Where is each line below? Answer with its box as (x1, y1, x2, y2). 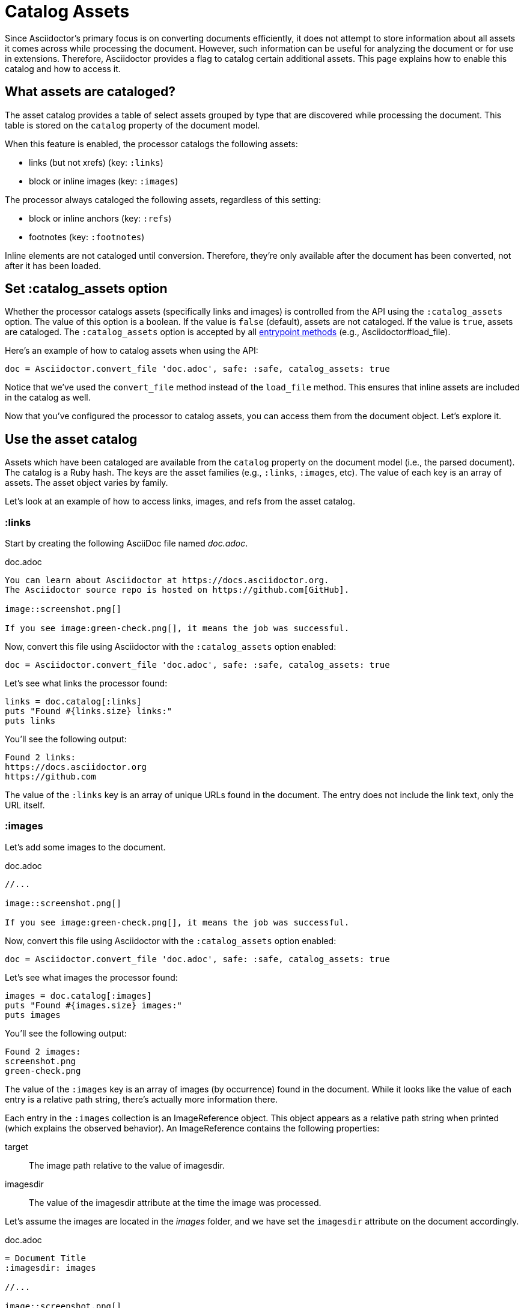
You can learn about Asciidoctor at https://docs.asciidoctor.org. (5, 575, 329, 586)
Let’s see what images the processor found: (5, 972, 178, 983)
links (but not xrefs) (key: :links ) (29, 157, 163, 168)
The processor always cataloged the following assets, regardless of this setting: (5, 194, 321, 205)
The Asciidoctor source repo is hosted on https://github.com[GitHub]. (5, 585, 350, 595)
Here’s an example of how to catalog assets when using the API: (5, 345, 258, 356)
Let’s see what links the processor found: (5, 678, 168, 689)
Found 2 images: (5, 1046, 81, 1056)
